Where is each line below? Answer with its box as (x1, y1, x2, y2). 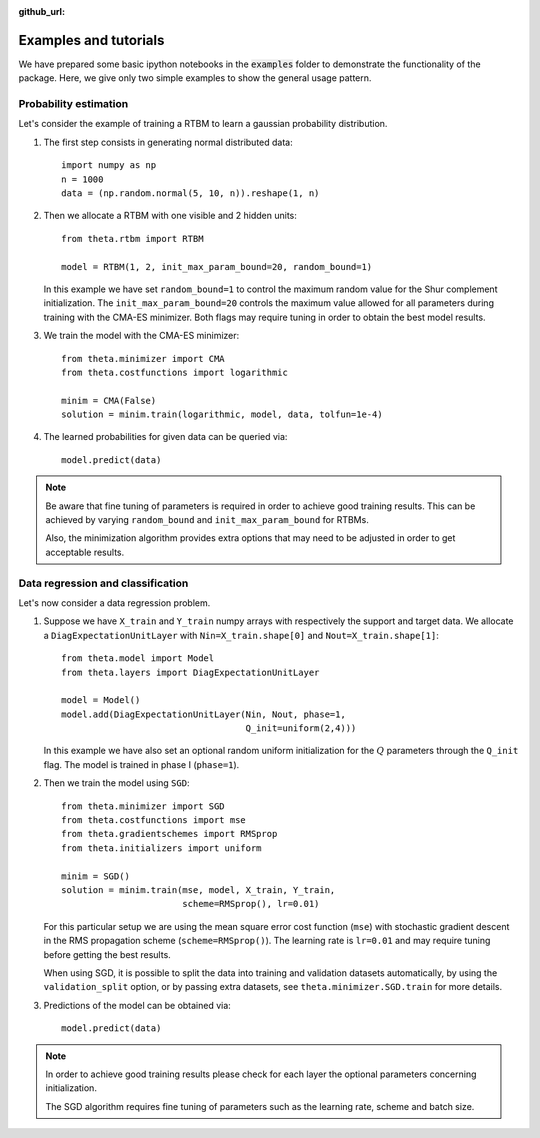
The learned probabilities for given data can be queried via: (43, 431, 288, 443)
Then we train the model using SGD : (43, 777, 190, 789)
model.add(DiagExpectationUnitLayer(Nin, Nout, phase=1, (61, 708, 347, 720)
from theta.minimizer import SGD (61, 800, 225, 812)
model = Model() (61, 695, 141, 706)
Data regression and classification (18, 576, 189, 590)
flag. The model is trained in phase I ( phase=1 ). (43, 758, 240, 770)
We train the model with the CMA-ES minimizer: (43, 330, 240, 342)
